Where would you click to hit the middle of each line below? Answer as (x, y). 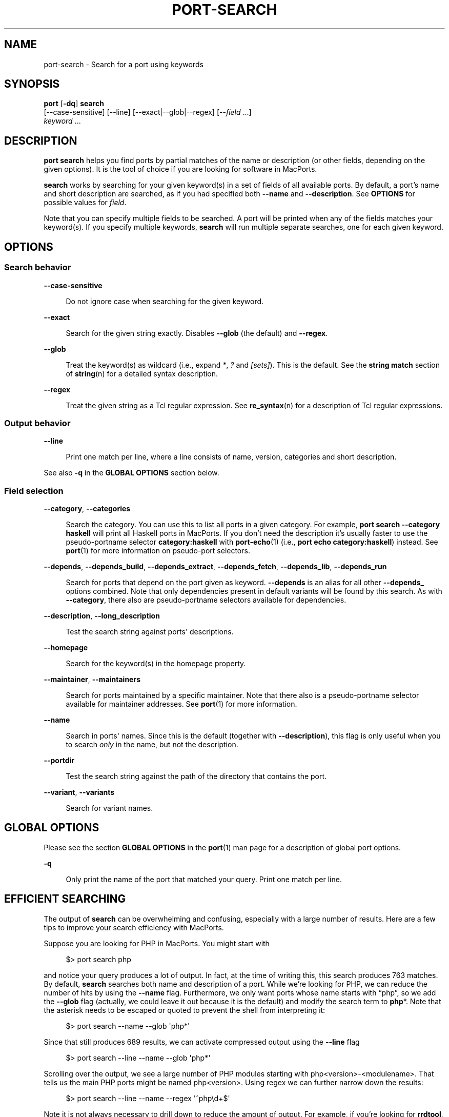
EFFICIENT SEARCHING (65, 899)
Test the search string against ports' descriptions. (150, 632)
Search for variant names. (109, 808)
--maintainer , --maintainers (92, 679)
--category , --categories (87, 508)
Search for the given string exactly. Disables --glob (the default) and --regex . (197, 333)
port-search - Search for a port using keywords (124, 64)
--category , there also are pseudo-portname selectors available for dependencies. (206, 600)
